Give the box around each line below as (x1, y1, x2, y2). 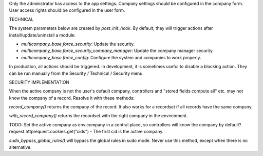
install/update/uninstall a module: (9, 32, 76, 38)
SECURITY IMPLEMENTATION (9, 79, 70, 85)
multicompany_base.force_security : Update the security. (21, 41, 135, 47)
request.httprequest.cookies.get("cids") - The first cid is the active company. (9, 129, 164, 135)
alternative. (9, 144, 32, 150)
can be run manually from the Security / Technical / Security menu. (9, 70, 144, 76)
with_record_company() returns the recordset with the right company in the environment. (9, 113, 188, 119)
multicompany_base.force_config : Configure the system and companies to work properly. (21, 54, 202, 60)
